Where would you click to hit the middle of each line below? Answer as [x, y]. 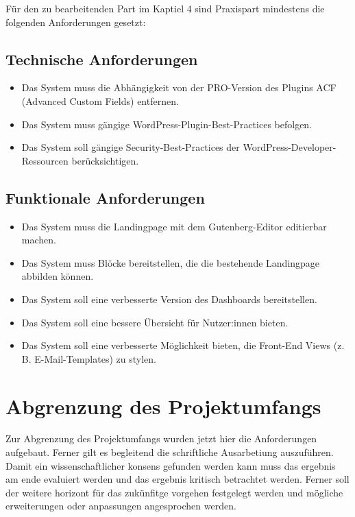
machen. [39, 240]
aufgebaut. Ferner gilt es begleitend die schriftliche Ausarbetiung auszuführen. [170, 452]
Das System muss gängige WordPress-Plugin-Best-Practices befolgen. [167, 124]
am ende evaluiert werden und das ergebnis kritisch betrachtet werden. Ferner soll [177, 479]
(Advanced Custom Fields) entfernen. [100, 100]
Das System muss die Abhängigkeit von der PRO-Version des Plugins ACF [179, 87]
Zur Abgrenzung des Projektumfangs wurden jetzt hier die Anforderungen [161, 438]
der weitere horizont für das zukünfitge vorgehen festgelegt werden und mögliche [174, 492]
